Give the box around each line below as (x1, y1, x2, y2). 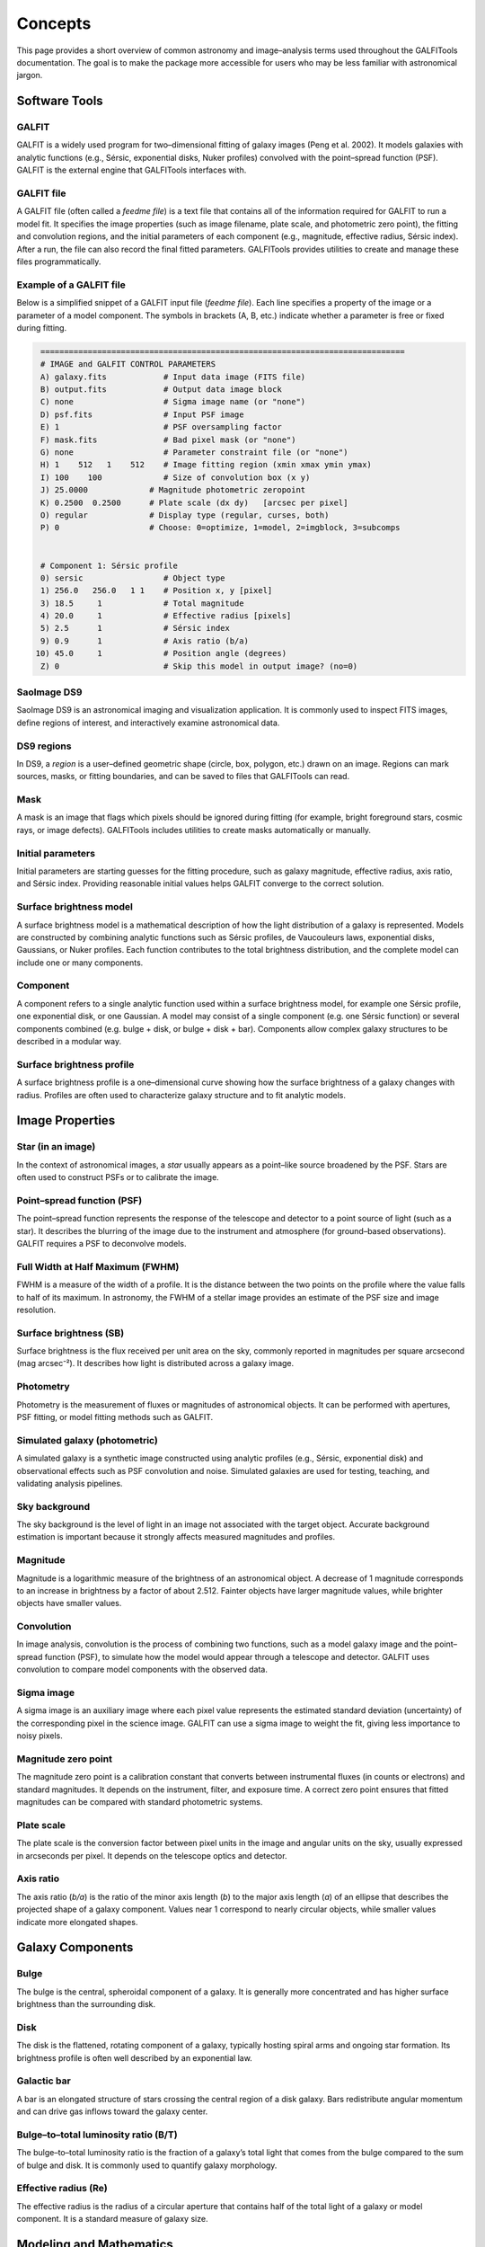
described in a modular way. (16, 1035, 121, 1046)
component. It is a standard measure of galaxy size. (16, 2214, 208, 2225)
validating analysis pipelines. (16, 1478, 123, 1488)
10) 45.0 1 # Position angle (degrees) (35, 648, 287, 659)
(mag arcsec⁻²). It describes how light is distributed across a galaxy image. (16, 1358, 295, 1369)
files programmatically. (16, 256, 101, 267)
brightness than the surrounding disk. (16, 1999, 156, 2010)
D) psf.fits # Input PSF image (40, 409, 244, 420)
